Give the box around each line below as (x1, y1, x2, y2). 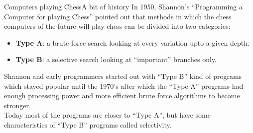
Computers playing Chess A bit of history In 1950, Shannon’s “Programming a (4, 1, 243, 11)
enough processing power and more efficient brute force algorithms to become (4, 90, 240, 101)
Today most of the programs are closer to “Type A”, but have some (4, 110, 211, 120)
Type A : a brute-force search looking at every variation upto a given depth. (15, 37, 250, 48)
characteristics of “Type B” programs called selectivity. (4, 119, 172, 130)
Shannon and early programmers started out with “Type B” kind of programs (4, 70, 242, 81)
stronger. (4, 100, 31, 110)
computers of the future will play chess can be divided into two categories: (4, 21, 231, 31)
